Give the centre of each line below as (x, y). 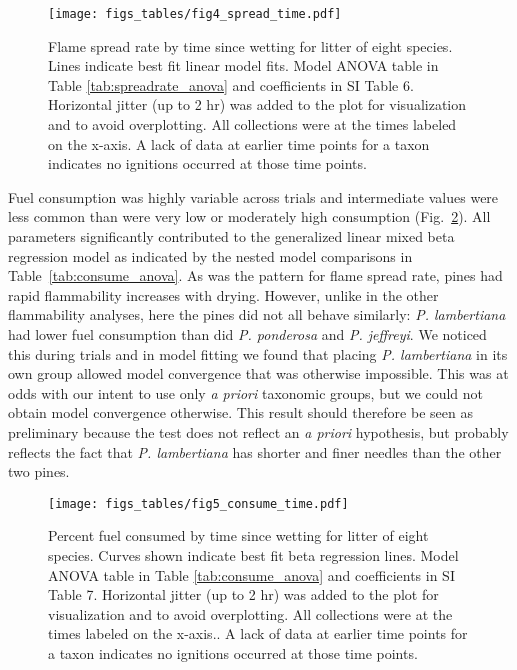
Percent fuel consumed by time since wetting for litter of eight (238, 535)
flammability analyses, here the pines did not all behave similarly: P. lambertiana (257, 314)
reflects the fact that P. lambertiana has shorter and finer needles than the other (255, 451)
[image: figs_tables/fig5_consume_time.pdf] (198, 503)
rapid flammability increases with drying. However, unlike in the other (223, 294)
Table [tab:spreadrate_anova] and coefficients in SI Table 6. (231, 84)
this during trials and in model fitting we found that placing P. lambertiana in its (258, 353)
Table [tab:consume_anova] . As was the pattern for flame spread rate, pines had (255, 275)
